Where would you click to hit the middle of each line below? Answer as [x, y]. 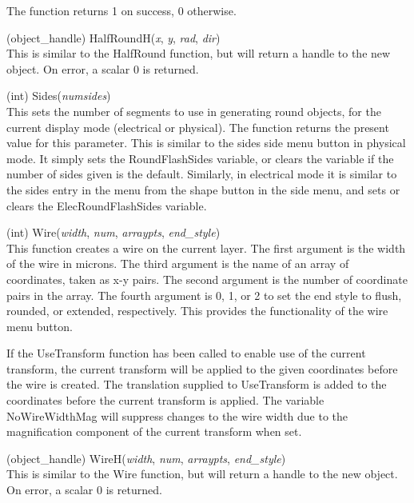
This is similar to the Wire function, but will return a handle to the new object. [202, 474]
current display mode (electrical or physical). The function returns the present [198, 127]
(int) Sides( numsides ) [59, 96]
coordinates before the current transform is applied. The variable [165, 400]
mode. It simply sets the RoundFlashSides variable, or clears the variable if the [200, 158]
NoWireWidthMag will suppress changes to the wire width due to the [177, 415]
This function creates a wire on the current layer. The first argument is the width [206, 248]
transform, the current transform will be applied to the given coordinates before [202, 368]
